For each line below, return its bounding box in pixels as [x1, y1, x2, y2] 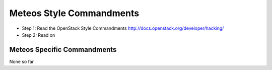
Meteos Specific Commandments [9, 45, 117, 54]
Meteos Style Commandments [9, 8, 140, 19]
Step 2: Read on [22, 32, 55, 38]
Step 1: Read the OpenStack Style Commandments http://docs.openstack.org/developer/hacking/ [22, 25, 224, 31]
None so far [9, 58, 34, 64]
